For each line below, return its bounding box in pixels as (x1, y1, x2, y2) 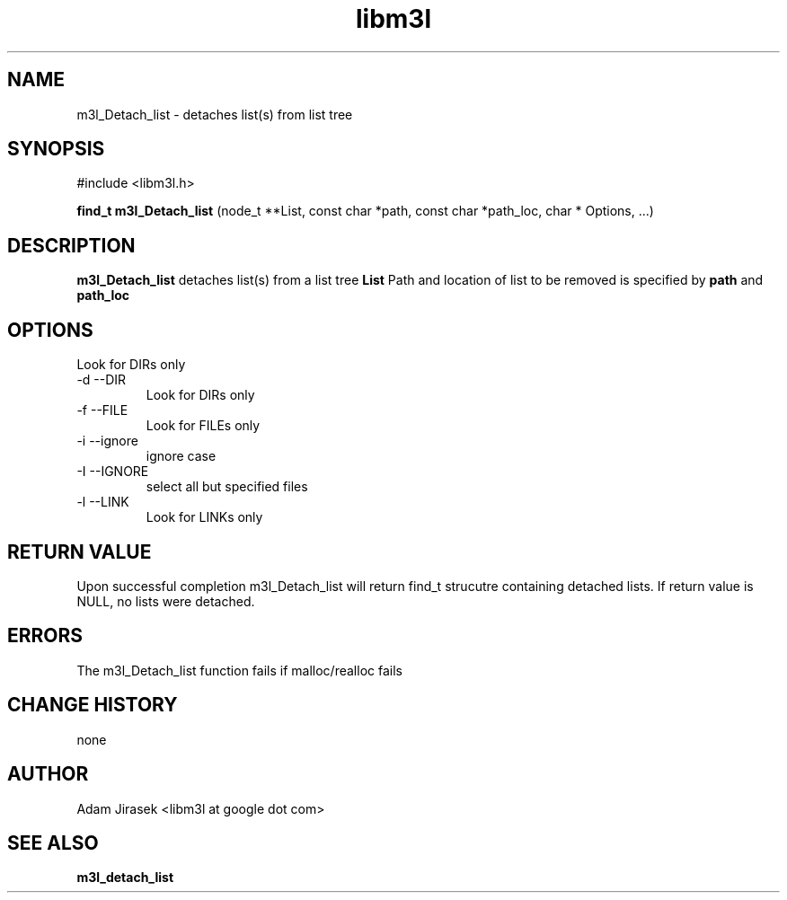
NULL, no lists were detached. (76, 593, 255, 609)
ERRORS (7, 624, 84, 648)
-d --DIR (76, 372, 127, 388)
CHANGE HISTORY (7, 693, 178, 717)
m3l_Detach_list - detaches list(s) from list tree (76, 106, 353, 122)
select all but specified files (146, 479, 308, 495)
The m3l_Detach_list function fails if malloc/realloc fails (76, 662, 402, 678)
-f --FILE (76, 402, 128, 419)
